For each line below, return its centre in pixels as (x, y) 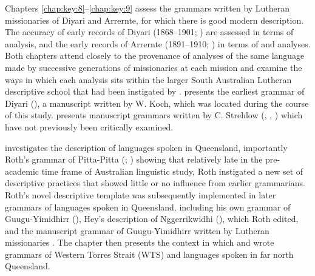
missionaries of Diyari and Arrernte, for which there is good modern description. (154, 20)
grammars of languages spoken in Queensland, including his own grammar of (148, 207)
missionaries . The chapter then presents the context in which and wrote (140, 242)
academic (22, 171)
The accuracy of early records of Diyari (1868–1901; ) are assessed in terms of (149, 32)
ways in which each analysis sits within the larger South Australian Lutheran (148, 79)
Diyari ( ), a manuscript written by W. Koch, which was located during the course (157, 103)
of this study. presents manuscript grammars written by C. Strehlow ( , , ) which (154, 115)
